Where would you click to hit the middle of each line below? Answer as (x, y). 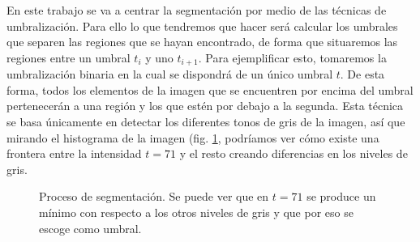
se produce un (341, 196)
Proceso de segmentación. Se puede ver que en (154, 196)
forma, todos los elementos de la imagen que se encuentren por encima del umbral (210, 89)
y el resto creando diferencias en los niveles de (294, 153)
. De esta (362, 74)
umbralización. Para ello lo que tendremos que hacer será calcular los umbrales (202, 25)
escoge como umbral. (90, 228)
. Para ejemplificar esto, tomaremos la (292, 57)
